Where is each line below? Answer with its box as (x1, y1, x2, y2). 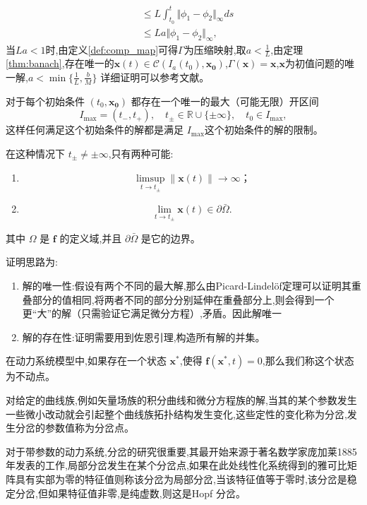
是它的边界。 (140, 230, 200, 245)
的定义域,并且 (59, 230, 122, 245)
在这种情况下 (6, 146, 65, 160)
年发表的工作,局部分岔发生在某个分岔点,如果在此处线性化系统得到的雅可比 (6, 458, 347, 473)
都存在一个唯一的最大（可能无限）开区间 (131, 93, 319, 108)
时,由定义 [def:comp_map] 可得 (45, 42, 179, 57)
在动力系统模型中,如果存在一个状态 (6, 353, 167, 368)
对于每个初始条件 (6, 93, 85, 108)
